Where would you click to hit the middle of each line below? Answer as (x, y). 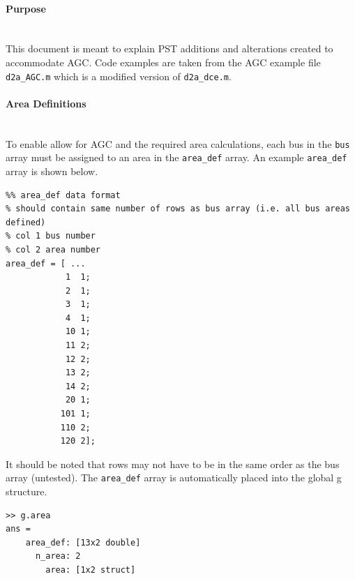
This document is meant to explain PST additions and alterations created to (169, 48)
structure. (27, 491)
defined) (26, 222)
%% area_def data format (63, 195)
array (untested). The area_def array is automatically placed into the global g (174, 478)
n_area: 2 (58, 556)
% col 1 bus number (51, 236)
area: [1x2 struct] (91, 570)
